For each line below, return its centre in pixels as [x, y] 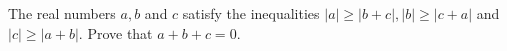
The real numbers [62, 13]
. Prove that [115, 32]
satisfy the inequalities [251, 13]
